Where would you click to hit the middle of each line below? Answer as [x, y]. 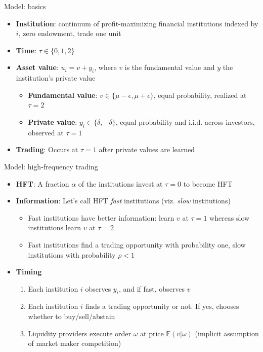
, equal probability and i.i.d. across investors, [185, 121]
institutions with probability [72, 254]
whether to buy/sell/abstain [72, 316]
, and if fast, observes [152, 288]
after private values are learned [147, 149]
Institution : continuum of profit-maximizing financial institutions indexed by [137, 23]
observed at [46, 132]
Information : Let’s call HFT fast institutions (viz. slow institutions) [123, 201]
